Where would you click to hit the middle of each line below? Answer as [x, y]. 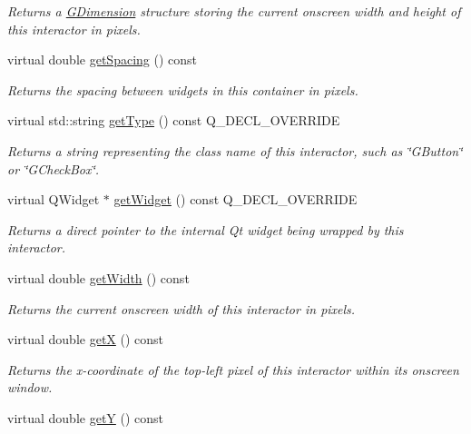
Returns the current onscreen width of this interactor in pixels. [182, 308]
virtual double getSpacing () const [102, 59]
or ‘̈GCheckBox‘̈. [54, 168]
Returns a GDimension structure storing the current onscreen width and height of [234, 11]
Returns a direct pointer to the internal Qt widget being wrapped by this [206, 229]
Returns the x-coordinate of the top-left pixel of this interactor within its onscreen [233, 369]
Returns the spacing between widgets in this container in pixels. [183, 89]
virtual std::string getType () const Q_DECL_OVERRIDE [174, 120]
